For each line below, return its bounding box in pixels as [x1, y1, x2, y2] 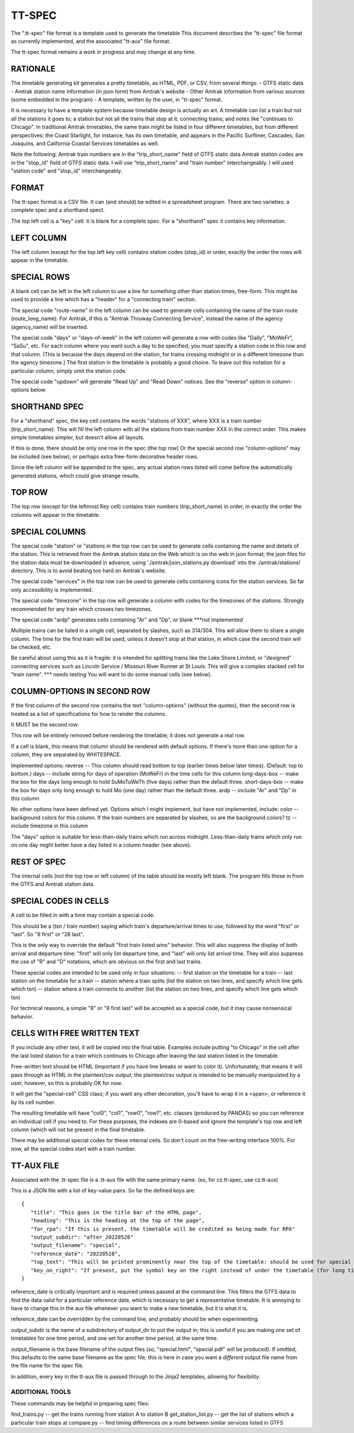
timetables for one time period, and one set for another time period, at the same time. [11, 1335, 218, 1342]
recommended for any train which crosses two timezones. [11, 605, 153, 613]
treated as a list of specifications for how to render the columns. [11, 710, 167, 717]
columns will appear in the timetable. [11, 511, 100, 518]
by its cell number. [11, 1099, 56, 1106]
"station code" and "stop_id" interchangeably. [11, 167, 123, 174]
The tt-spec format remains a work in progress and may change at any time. [11, 48, 196, 56]
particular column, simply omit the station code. [11, 367, 127, 374]
